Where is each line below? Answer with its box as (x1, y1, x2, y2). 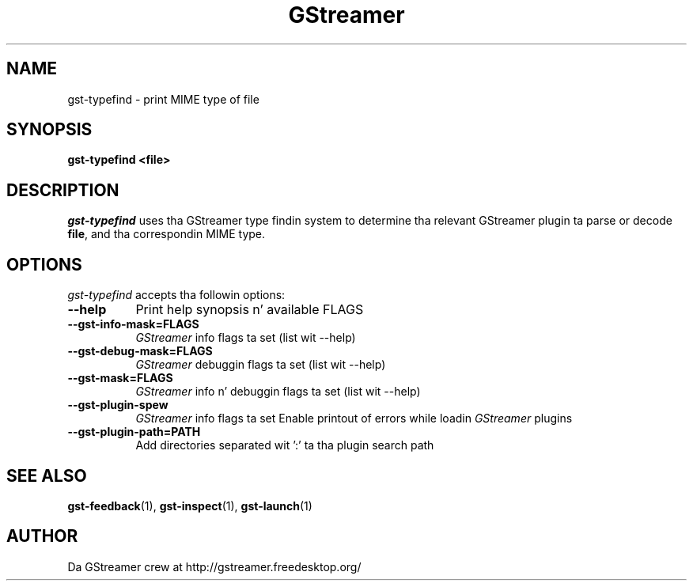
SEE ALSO (6, 465, 87, 486)
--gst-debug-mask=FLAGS (67, 344, 213, 358)
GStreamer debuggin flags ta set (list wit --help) (135, 358, 386, 372)
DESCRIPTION (6, 180, 119, 200)
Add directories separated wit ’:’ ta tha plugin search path (135, 438, 434, 453)
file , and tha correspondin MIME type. (67, 227, 266, 241)
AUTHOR (6, 526, 78, 547)
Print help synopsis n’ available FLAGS (135, 301, 364, 318)
